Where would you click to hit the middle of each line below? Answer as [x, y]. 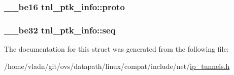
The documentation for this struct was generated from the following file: [116, 49]
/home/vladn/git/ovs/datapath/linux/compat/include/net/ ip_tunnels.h [117, 66]
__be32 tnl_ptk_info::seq [60, 30]
